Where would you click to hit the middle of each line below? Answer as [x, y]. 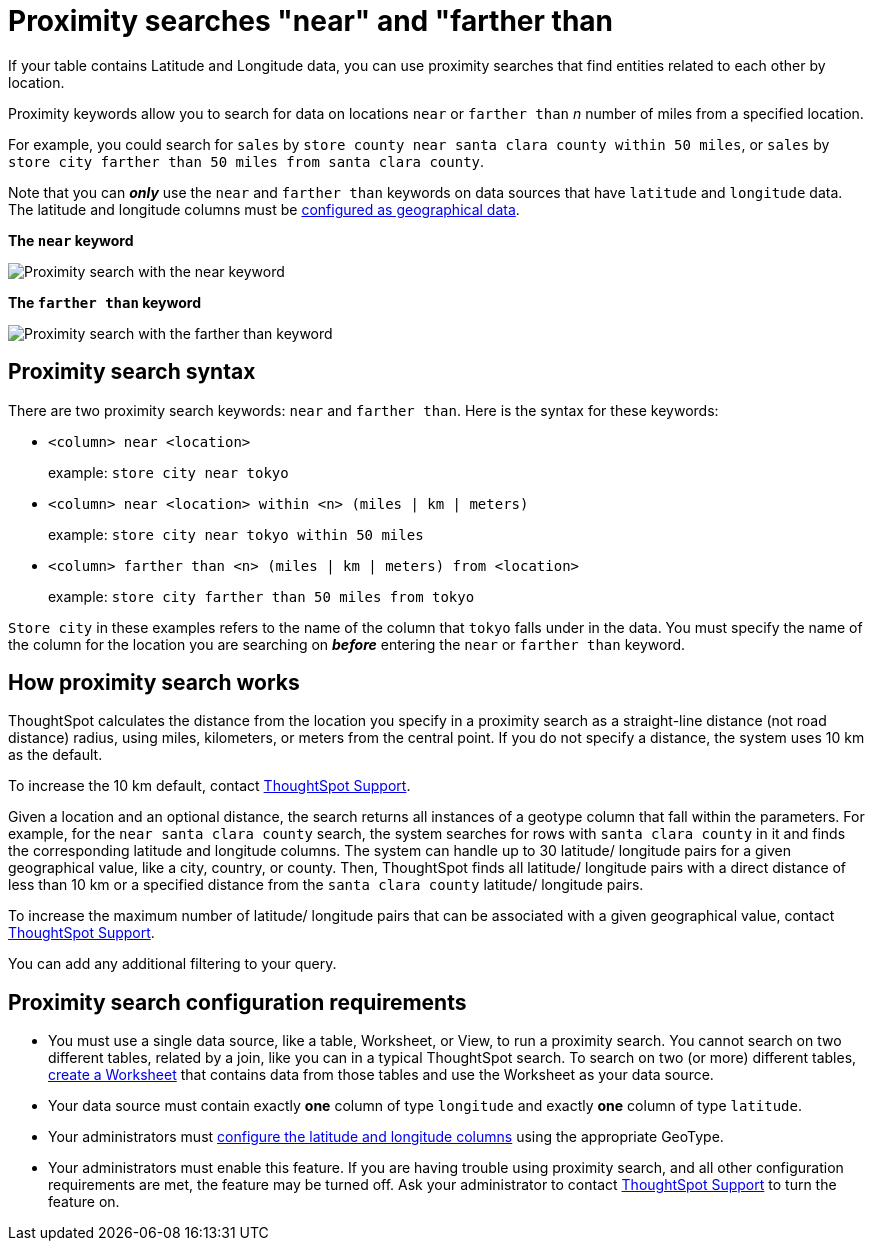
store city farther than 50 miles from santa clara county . [246, 161]
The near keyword [71, 240]
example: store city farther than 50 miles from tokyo [261, 596]
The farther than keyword [104, 302]
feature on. [84, 1202]
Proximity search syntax [132, 372]
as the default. [55, 755]
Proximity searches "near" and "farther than [311, 21]
